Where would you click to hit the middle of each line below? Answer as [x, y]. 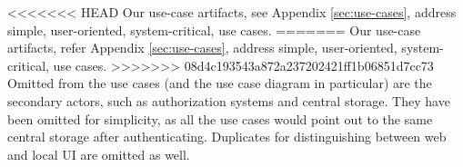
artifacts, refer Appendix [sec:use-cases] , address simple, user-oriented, [202, 48]
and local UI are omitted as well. [99, 154]
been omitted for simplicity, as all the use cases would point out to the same [220, 118]
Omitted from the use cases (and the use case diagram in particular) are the [220, 83]
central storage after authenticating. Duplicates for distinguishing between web [227, 137]
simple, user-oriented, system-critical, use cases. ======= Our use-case [214, 29]
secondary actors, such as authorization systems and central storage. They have [229, 100]
